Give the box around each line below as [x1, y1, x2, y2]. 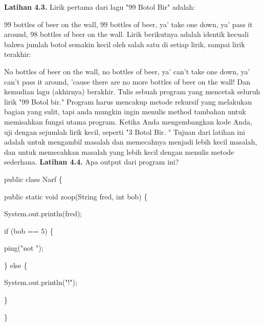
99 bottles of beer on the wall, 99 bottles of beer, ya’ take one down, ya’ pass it [4, 18, 253, 29]
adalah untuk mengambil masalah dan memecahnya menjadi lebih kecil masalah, [4, 136, 257, 147]
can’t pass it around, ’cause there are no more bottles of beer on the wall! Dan [4, 76, 250, 87]
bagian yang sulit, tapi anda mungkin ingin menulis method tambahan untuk [4, 106, 246, 117]
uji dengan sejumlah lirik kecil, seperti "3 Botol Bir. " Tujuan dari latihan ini [4, 126, 245, 137]
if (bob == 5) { [4, 225, 54, 236]
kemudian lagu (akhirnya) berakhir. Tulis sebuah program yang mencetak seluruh [4, 86, 260, 97]
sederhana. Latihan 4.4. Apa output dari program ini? [4, 156, 179, 167]
